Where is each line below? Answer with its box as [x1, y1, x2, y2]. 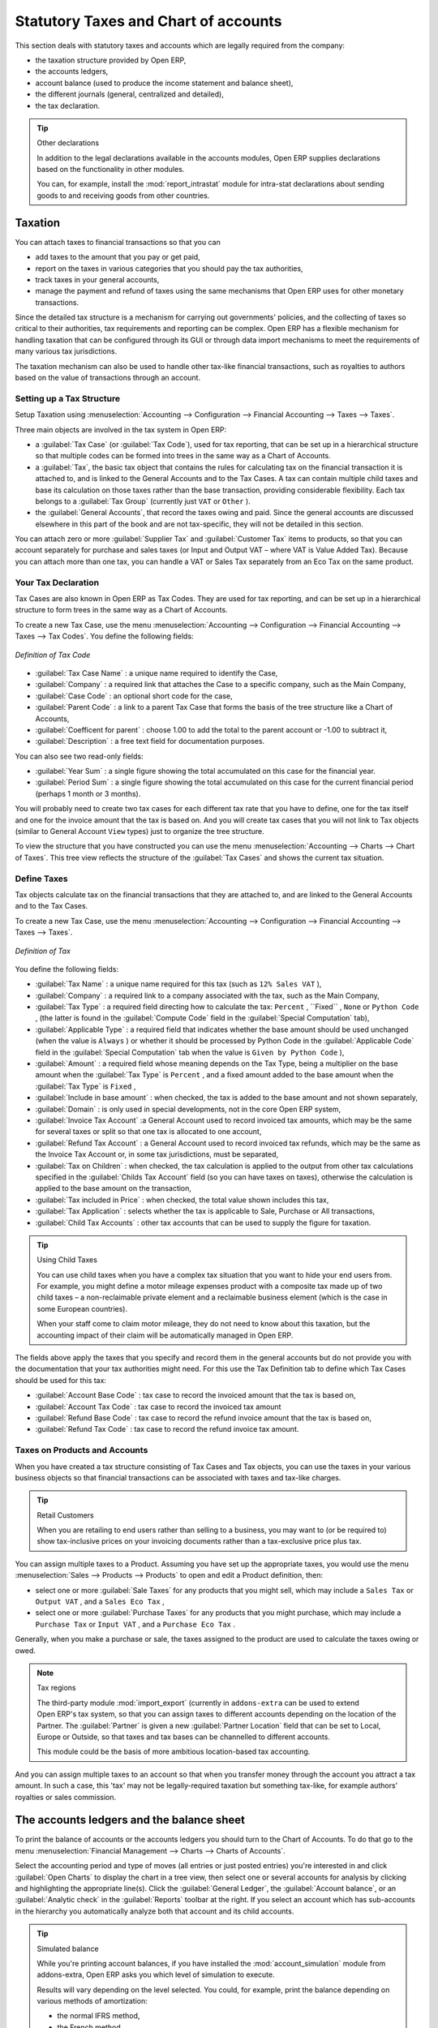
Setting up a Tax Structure [15, 393, 121, 404]
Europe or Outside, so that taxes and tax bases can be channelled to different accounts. [36, 1732, 330, 1742]
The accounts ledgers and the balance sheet [15, 1813, 246, 1827]
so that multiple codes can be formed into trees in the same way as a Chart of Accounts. [35, 451, 332, 461]
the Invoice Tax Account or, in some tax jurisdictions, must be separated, [35, 1149, 279, 1159]
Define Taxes [15, 873, 68, 884]
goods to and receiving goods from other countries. [36, 191, 210, 200]
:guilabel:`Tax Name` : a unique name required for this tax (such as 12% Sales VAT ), [35, 979, 322, 989]
